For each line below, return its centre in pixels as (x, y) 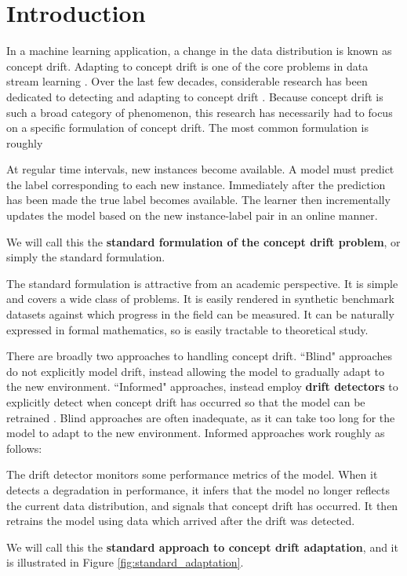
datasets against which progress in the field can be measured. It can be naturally (200, 314)
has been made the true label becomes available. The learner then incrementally (198, 200)
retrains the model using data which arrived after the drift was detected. (181, 521)
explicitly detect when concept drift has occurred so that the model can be (186, 402)
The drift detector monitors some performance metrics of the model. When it (192, 474)
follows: (24, 448)
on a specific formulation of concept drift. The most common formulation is (187, 128)
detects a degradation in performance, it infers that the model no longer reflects (198, 489)
